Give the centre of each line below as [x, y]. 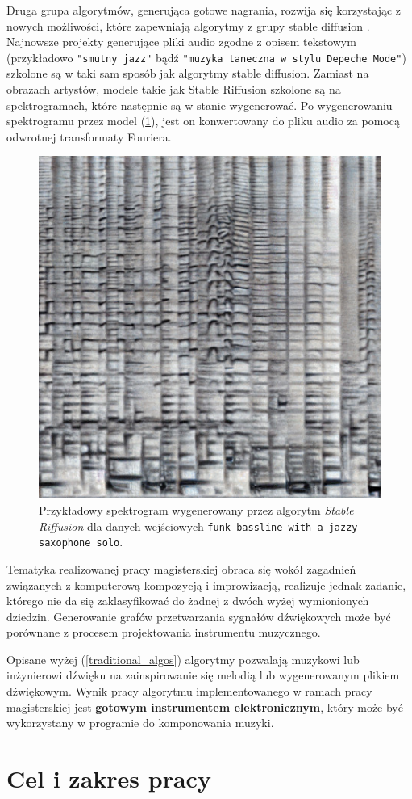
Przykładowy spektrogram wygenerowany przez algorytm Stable [196, 510]
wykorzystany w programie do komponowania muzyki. [140, 723]
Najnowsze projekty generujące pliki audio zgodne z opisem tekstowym [181, 42]
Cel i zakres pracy [109, 778]
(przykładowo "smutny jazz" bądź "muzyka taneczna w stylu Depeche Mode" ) [206, 57]
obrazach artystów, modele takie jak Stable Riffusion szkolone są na [174, 89]
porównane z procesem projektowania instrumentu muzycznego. [164, 632]
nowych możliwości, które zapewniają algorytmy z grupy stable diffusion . [188, 25]
